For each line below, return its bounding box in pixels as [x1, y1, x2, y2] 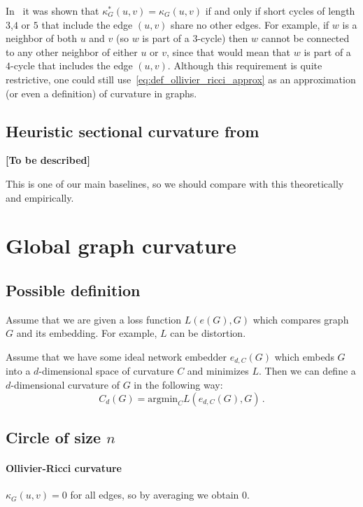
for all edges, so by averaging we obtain [70, 487, 239, 502]
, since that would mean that [166, 44, 291, 59]
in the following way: [134, 377, 223, 391]
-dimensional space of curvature [38, 363, 174, 378]
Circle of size [6, 426, 101, 447]
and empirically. [6, 190, 74, 204]
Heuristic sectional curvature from [6, 120, 259, 141]
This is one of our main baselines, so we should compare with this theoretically [6, 176, 344, 190]
